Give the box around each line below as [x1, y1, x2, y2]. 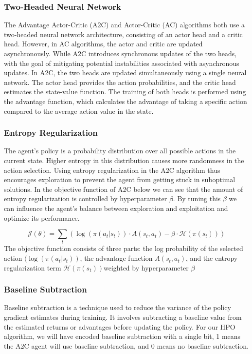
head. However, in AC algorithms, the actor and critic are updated [4, 39, 203, 49]
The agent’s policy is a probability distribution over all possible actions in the [4, 146, 236, 156]
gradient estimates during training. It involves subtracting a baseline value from [4, 312, 242, 322]
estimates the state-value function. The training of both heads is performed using [4, 86, 246, 97]
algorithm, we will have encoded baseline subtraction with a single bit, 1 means [4, 331, 241, 341]
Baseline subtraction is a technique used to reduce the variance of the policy [4, 302, 231, 312]
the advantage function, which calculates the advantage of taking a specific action [4, 96, 247, 106]
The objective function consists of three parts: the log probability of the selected [4, 243, 243, 253]
